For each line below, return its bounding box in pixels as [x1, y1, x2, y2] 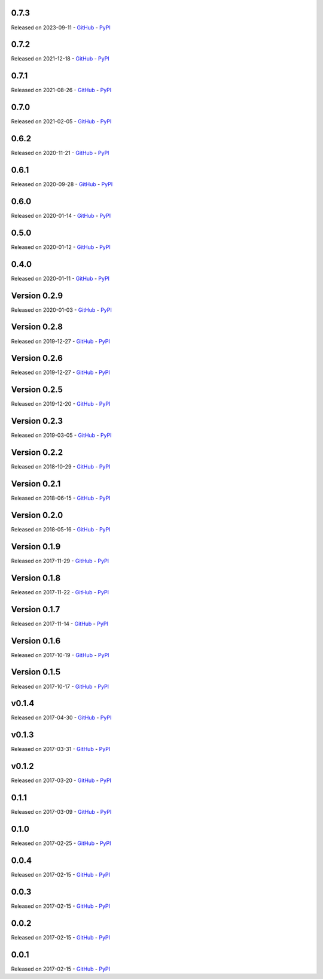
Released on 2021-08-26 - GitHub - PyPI [11, 87, 112, 94]
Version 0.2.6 [11, 353, 63, 363]
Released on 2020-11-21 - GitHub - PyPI [11, 150, 109, 157]
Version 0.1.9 [11, 542, 61, 552]
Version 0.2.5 [11, 385, 63, 395]
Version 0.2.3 [11, 416, 63, 426]
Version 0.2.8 [11, 322, 63, 332]
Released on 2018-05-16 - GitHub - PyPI [11, 526, 111, 533]
